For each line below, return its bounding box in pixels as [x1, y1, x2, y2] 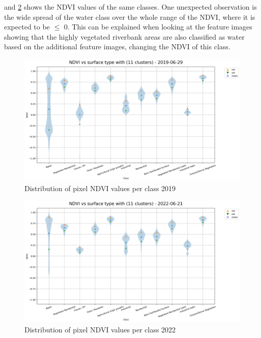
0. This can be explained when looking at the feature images [64, 21, 252, 32]
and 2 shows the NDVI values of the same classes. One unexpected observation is [4, 2, 257, 12]
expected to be [4, 21, 50, 32]
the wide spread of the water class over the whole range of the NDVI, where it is [4, 11, 255, 22]
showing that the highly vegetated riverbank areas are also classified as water [4, 31, 245, 42]
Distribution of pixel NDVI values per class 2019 [24, 182, 176, 193]
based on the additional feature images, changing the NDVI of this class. [4, 41, 230, 52]
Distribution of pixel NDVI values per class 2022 [24, 324, 176, 335]
